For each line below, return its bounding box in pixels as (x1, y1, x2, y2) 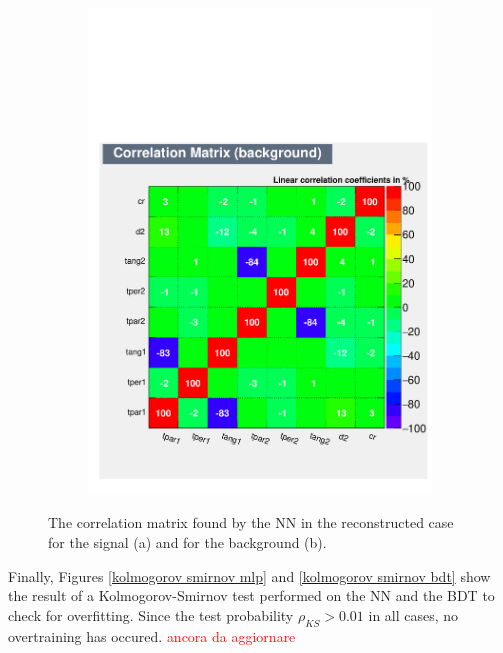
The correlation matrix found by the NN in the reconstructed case (48, 512, 454, 533)
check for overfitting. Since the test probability (8, 604, 294, 625)
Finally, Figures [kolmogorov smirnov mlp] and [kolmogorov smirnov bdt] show (8, 565, 491, 586)
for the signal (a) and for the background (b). (48, 531, 327, 552)
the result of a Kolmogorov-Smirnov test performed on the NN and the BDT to (8, 585, 495, 606)
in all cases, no (368, 604, 459, 625)
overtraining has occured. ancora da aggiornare (8, 625, 296, 646)
